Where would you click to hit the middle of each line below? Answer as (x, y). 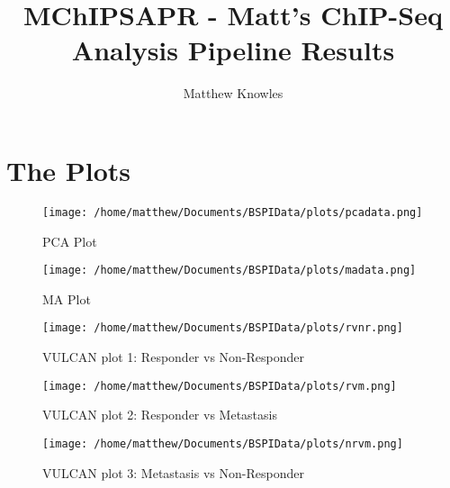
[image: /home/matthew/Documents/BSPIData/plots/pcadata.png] (233, 212)
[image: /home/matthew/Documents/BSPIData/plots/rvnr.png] (223, 328)
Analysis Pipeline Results (233, 50)
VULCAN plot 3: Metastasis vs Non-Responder (173, 472)
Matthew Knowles (233, 93)
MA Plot (67, 298)
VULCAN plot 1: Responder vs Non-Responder (174, 357)
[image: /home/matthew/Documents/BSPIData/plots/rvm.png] (220, 386)
